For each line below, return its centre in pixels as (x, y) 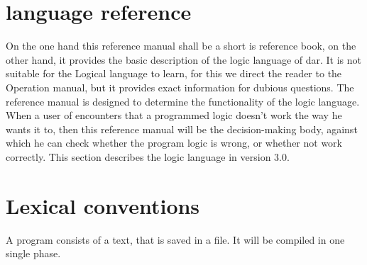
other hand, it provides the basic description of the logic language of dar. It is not (183, 59)
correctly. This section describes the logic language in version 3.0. (148, 156)
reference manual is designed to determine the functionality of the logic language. (183, 101)
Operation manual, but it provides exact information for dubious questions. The (180, 87)
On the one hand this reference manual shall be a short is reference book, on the (181, 46)
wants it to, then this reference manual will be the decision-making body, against (182, 129)
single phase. (33, 253)
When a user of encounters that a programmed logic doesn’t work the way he (174, 115)
